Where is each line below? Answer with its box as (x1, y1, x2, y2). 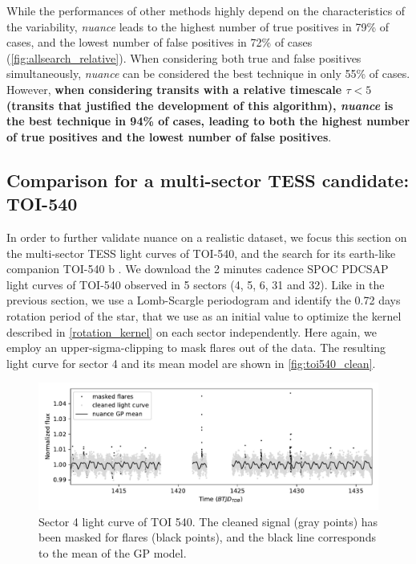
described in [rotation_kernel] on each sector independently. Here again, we (6, 323, 377, 340)
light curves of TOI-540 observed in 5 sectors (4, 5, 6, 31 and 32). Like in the (6, 276, 385, 292)
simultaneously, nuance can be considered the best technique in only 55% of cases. (6, 65, 410, 82)
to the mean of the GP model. (38, 545, 187, 562)
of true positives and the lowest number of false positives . (6, 128, 332, 145)
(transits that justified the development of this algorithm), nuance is (6, 96, 394, 113)
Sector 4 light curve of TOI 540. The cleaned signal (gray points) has (38, 513, 378, 529)
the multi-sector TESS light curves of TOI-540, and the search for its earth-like (6, 244, 396, 261)
